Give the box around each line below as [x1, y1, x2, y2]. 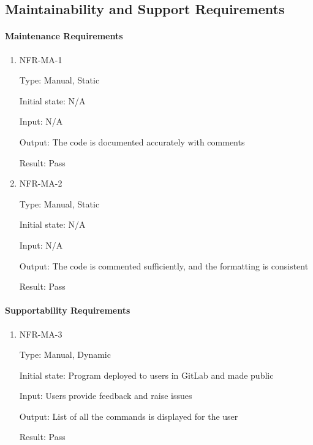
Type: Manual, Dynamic [19, 348, 111, 361]
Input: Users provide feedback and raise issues [19, 389, 192, 402]
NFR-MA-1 [19, 53, 62, 66]
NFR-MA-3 [19, 327, 62, 340]
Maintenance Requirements [5, 29, 123, 42]
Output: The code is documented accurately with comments [19, 135, 245, 148]
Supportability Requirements [5, 304, 130, 317]
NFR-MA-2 [19, 177, 62, 190]
